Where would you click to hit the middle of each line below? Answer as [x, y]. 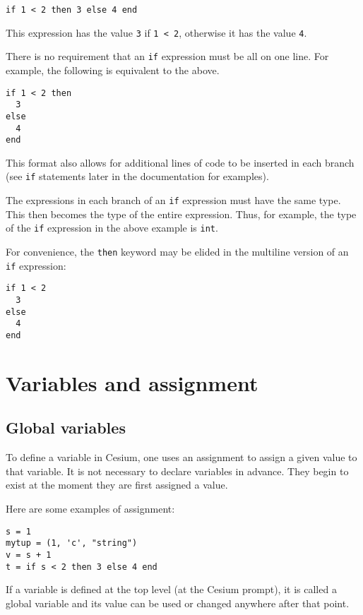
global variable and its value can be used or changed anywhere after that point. [178, 603]
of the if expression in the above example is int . [112, 228]
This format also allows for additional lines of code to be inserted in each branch [180, 162]
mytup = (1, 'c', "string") [72, 543]
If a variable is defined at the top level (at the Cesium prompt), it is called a [171, 589]
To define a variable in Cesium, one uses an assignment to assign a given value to [181, 457]
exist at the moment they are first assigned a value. [117, 485]
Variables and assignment [132, 382]
